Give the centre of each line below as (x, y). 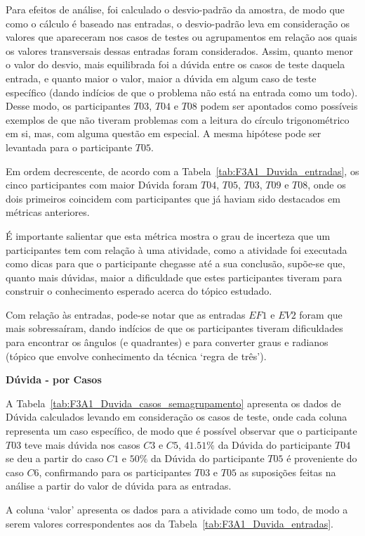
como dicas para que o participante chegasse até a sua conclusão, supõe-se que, (175, 263)
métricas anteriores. (48, 212)
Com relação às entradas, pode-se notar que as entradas (126, 314)
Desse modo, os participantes (68, 106)
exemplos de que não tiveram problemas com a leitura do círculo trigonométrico (178, 119)
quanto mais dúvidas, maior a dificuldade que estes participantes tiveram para (174, 277)
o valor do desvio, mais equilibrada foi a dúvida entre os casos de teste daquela (175, 64)
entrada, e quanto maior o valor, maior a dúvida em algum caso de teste (161, 78)
